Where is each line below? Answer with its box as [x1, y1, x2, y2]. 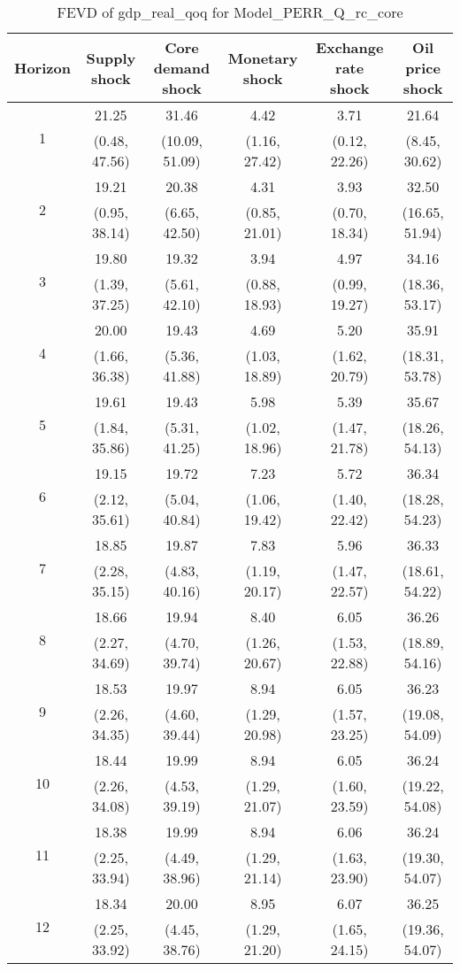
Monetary [227, 47, 298, 68]
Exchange [315, 37, 384, 58]
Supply [86, 47, 136, 68]
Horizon [14, 58, 71, 78]
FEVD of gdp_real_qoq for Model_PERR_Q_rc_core [57, 2, 403, 22]
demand [153, 58, 211, 78]
